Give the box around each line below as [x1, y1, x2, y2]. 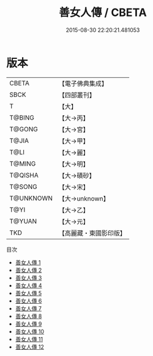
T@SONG [9, 182, 38, 191]
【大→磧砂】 [58, 171, 95, 180]
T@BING [9, 113, 35, 122]
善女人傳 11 [15, 335, 43, 342]
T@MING [9, 159, 36, 168]
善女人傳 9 [15, 320, 42, 327]
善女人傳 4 [15, 282, 42, 289]
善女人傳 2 [15, 266, 42, 274]
